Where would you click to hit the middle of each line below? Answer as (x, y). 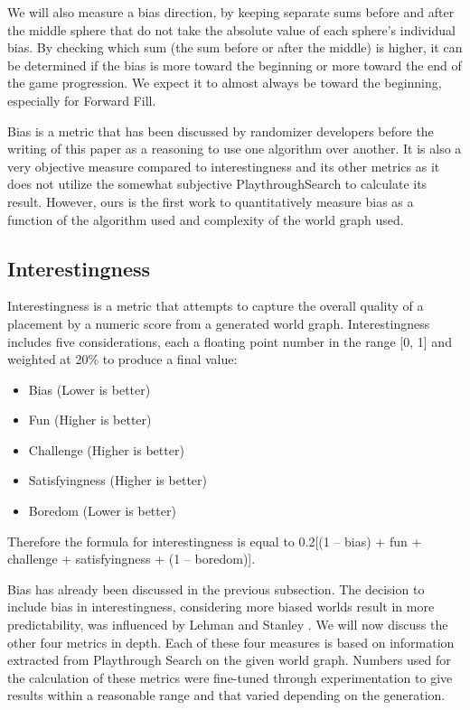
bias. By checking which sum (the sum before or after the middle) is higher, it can (235, 47)
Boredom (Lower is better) (102, 511)
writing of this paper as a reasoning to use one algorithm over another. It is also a (235, 149)
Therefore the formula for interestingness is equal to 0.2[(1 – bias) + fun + (215, 541)
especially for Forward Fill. (82, 100)
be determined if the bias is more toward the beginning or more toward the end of (235, 65)
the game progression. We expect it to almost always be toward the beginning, (225, 83)
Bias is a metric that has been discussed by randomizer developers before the (221, 131)
